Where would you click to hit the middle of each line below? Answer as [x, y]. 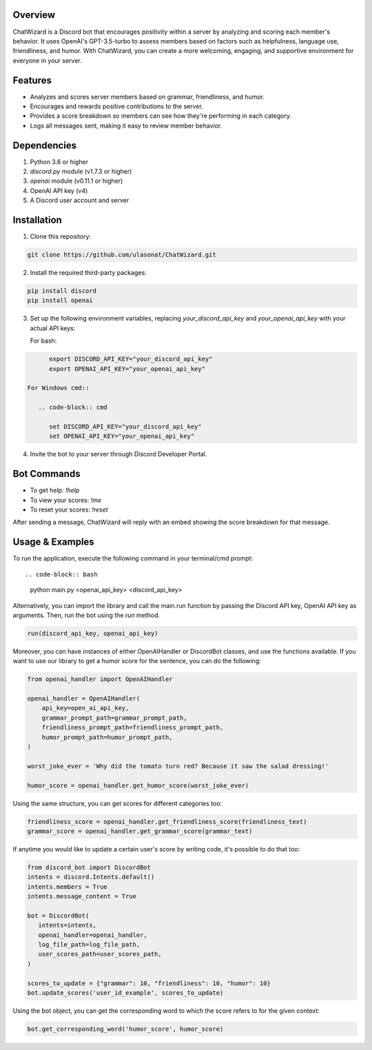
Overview [34, 15]
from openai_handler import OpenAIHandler [100, 679]
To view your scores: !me [66, 500]
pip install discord [62, 291]
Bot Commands [46, 474]
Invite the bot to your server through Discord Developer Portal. [118, 454]
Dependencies [45, 145]
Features [32, 80]
